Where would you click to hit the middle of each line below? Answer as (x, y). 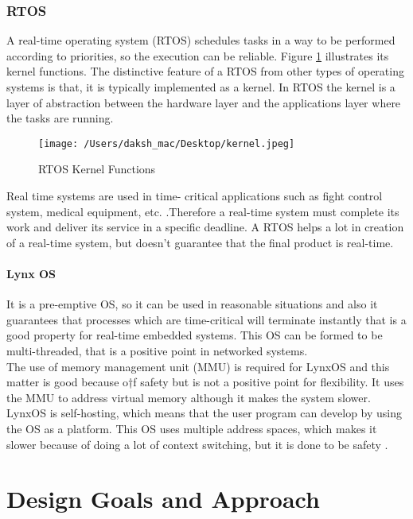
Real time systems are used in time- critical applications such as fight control (195, 196)
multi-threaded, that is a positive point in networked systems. (157, 350)
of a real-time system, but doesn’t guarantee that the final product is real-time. (200, 242)
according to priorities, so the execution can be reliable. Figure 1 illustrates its (198, 55)
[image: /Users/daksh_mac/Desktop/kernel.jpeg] (167, 143)
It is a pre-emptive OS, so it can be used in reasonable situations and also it (192, 304)
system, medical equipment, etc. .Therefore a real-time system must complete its (203, 211)
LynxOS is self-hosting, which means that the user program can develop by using (204, 413)
